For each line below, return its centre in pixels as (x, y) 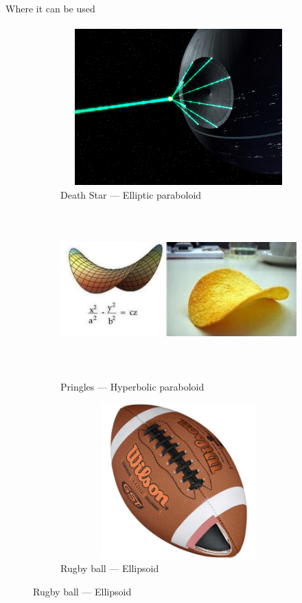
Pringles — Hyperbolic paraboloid (132, 386)
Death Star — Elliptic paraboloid (131, 194)
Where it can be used (50, 8)
